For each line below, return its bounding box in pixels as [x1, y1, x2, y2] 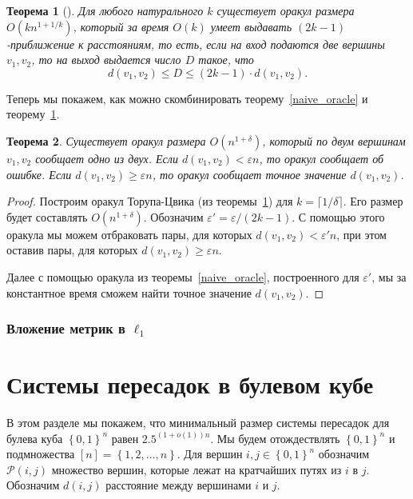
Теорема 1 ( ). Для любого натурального [6, 2, 204, 18]
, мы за [371, 268, 407, 285]
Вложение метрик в [6, 318, 125, 338]
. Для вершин [177, 445, 243, 462]
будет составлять [6, 208, 88, 225]
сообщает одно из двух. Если [35, 150, 178, 166]
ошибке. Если [6, 166, 72, 182]
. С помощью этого [292, 208, 385, 225]
